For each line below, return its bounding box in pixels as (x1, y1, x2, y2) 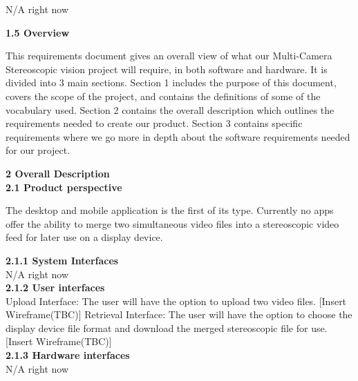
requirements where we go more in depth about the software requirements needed (6, 129, 350, 144)
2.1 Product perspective (6, 179, 122, 194)
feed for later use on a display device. (6, 230, 163, 244)
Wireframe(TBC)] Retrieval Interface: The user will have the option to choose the (6, 307, 352, 322)
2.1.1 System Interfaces (6, 253, 119, 267)
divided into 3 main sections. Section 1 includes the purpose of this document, (6, 75, 337, 90)
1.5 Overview (6, 25, 70, 39)
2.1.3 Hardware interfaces (6, 348, 130, 362)
